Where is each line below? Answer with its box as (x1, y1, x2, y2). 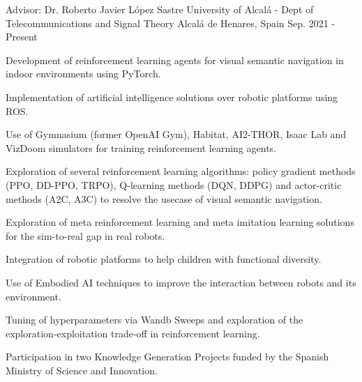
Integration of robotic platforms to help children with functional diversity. (6, 252, 322, 266)
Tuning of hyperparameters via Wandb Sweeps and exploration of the (6, 312, 303, 327)
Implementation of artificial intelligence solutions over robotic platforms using (6, 89, 338, 104)
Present (6, 29, 38, 44)
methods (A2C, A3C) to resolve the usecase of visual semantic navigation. (6, 191, 322, 206)
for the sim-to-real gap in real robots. (6, 228, 165, 243)
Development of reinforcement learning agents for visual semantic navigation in (6, 52, 344, 67)
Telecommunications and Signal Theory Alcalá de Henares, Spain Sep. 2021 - (6, 15, 335, 30)
